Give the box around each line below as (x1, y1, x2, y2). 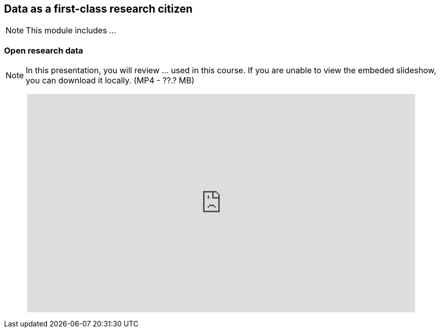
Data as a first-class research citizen (4, 3, 193, 15)
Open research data (4, 45, 83, 56)
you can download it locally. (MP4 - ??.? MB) (26, 75, 194, 86)
